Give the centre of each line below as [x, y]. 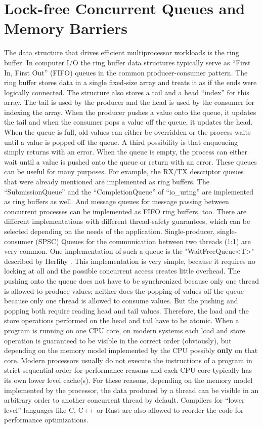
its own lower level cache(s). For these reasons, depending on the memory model [128, 380]
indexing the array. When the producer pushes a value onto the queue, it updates [130, 112]
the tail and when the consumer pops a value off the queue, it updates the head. [128, 122]
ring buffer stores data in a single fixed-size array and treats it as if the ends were [130, 82]
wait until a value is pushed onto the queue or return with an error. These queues [130, 161]
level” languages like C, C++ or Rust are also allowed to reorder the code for [124, 410]
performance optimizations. [46, 420]
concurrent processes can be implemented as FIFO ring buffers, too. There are [125, 211]
